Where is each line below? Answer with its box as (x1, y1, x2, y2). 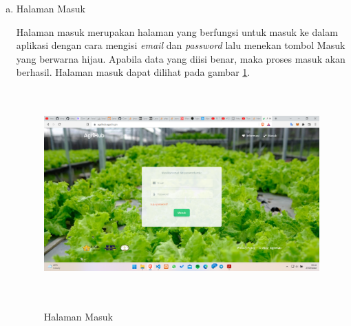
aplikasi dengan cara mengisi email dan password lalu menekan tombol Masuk (16, 38, 345, 52)
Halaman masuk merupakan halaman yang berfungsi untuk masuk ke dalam (16, 24, 338, 39)
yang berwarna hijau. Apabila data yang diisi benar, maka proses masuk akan (16, 51, 345, 65)
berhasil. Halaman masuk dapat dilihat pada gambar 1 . (16, 65, 251, 79)
